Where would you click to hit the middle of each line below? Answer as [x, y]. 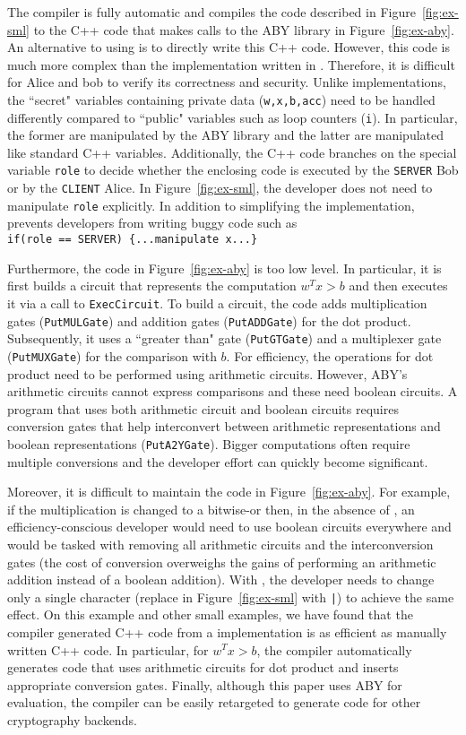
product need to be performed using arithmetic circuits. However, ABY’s [207, 373]
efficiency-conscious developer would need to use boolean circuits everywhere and [229, 527]
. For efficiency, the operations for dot [330, 355]
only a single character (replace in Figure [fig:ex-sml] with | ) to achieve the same [231, 597]
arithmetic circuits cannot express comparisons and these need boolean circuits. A [233, 391]
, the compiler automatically [334, 649]
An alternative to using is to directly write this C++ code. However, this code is [229, 47]
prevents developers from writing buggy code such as [152, 223]
